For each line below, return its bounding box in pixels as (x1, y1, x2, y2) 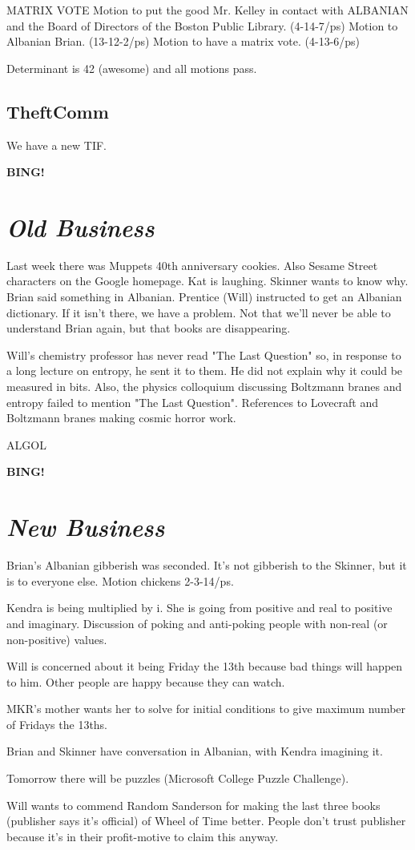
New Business (6, 510, 165, 544)
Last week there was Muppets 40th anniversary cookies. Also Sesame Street (6, 256, 378, 273)
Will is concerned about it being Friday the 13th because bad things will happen (6, 658, 403, 675)
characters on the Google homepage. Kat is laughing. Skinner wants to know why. (6, 272, 409, 289)
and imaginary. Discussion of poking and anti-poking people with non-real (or (6, 614, 388, 631)
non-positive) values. (6, 630, 107, 647)
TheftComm (6, 99, 109, 123)
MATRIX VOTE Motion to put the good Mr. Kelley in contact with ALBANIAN (6, 2, 409, 18)
